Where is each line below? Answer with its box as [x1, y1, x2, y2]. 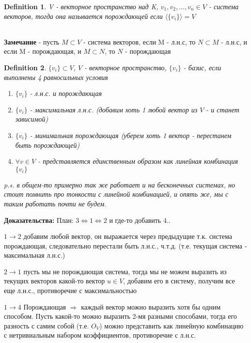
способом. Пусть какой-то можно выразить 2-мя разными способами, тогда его [4, 311, 237, 321]
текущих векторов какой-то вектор [4, 276, 105, 286]
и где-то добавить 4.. [109, 215, 171, 225]
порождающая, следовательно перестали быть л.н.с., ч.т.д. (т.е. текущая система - [4, 240, 247, 250]
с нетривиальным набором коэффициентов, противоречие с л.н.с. [4, 330, 196, 340]
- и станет [206, 104, 239, 114]
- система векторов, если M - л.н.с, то [83, 36, 196, 47]
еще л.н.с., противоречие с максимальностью [4, 285, 137, 296]
